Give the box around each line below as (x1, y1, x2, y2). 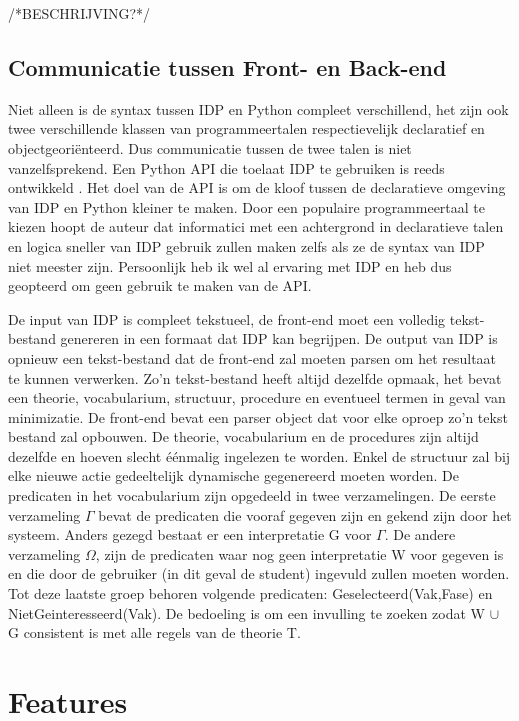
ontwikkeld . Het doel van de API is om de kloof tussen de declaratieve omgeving (8, 177, 506, 198)
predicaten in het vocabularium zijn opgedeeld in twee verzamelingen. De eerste (8, 485, 496, 506)
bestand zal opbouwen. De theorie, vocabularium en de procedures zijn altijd (8, 426, 479, 447)
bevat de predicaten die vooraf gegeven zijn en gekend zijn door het (98, 504, 512, 525)
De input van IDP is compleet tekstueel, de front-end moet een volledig (8, 308, 446, 329)
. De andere (384, 524, 456, 545)
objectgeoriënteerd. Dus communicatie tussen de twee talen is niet (8, 137, 412, 158)
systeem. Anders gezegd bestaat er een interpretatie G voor (8, 524, 372, 545)
